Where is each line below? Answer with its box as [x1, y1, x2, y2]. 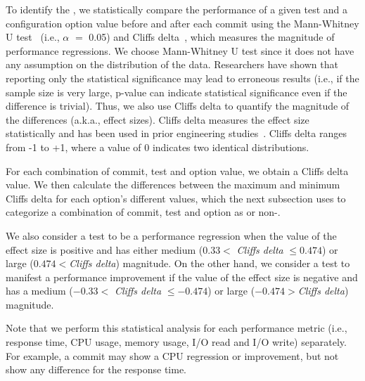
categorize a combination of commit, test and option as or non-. [6, 205, 281, 219]
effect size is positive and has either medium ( [6, 242, 203, 257]
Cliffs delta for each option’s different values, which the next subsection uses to [6, 190, 346, 205]
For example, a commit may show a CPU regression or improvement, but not [6, 348, 339, 363]
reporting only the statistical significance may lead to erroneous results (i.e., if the [6, 70, 359, 85]
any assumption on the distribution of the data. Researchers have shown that [6, 57, 338, 72]
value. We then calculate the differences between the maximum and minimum [6, 177, 340, 192]
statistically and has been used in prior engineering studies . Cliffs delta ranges [6, 126, 347, 141]
